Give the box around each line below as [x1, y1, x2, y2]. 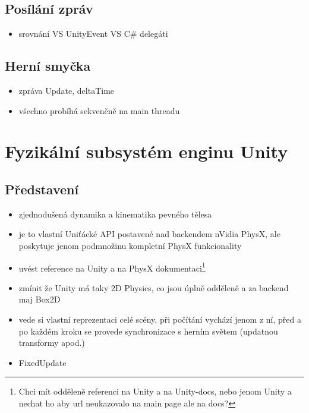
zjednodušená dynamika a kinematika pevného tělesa [18, 207, 212, 220]
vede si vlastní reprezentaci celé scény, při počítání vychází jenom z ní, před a [18, 313, 301, 325]
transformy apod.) [18, 336, 85, 349]
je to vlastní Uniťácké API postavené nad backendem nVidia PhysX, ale [18, 228, 280, 240]
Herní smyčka [5, 56, 91, 75]
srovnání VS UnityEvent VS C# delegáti [18, 27, 168, 40]
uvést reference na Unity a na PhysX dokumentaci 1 [18, 260, 206, 274]
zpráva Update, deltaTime [18, 84, 115, 96]
